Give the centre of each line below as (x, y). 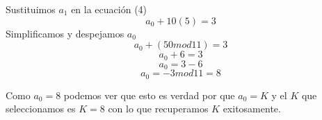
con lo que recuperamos (158, 109)
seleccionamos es (41, 109)
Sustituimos (31, 9)
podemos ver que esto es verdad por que (149, 95)
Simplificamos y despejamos (65, 33)
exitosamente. (252, 109)
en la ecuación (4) (109, 9)
